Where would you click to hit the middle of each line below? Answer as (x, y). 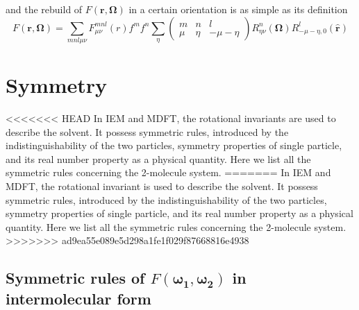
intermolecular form (78, 298)
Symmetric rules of (75, 278)
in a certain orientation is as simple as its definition (238, 9)
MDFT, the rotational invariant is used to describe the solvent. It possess (162, 186)
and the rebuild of (44, 9)
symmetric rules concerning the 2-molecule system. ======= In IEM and (168, 172)
